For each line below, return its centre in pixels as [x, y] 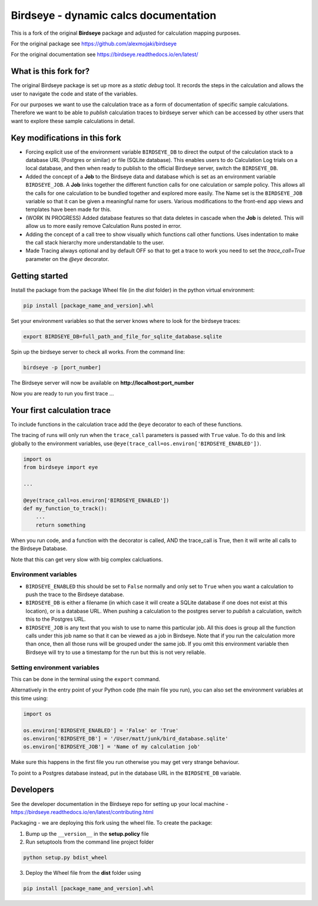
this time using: [29, 698]
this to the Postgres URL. [56, 619]
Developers [32, 790]
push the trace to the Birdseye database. [75, 594]
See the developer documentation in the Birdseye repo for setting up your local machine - [120, 804]
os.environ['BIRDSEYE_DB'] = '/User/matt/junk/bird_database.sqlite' [126, 738]
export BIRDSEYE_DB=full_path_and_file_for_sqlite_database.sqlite [123, 336]
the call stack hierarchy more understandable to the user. [95, 242]
